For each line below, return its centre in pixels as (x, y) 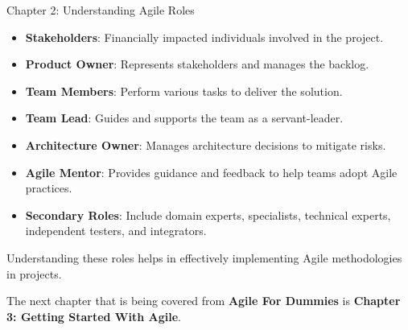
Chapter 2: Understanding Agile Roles (101, 10)
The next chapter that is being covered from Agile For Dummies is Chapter (204, 301)
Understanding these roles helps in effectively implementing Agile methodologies (204, 257)
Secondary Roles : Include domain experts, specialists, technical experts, (208, 214)
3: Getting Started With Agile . (94, 316)
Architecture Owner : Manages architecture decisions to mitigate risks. (206, 144)
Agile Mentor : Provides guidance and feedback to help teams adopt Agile (211, 172)
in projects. (34, 273)
